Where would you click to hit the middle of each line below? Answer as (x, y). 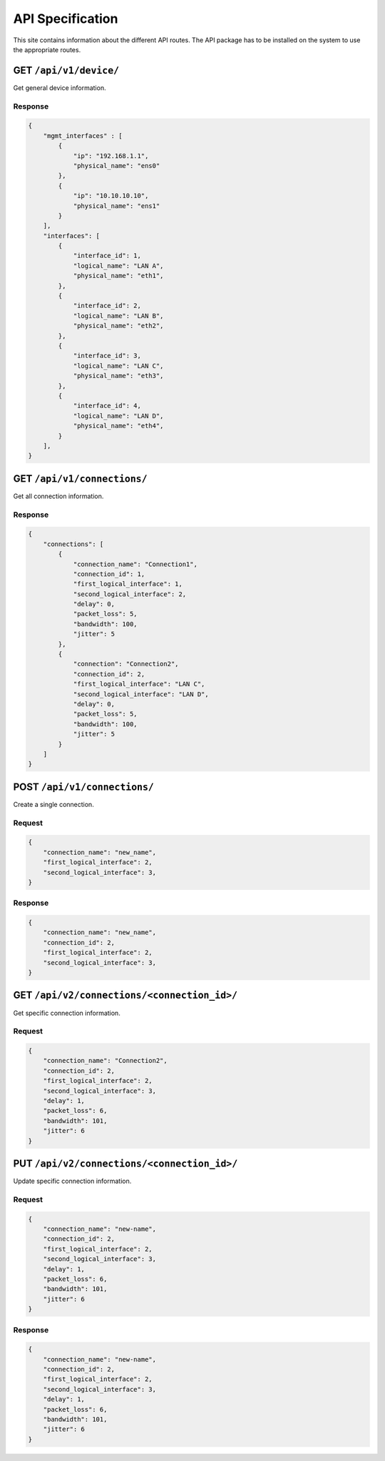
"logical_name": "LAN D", (118, 416)
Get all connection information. (58, 496)
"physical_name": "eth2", (118, 326)
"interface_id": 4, (107, 406)
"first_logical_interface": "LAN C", (139, 684)
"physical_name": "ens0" (117, 165)
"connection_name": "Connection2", (105, 1061)
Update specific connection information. (72, 1181)
